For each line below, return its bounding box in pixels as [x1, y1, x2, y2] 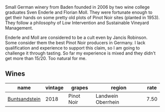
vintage [45, 84, 64, 91]
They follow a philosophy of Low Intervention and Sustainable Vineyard [5, 20, 149, 26]
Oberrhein [95, 98, 119, 105]
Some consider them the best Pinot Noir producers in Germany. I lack [5, 40, 146, 46]
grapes [71, 84, 88, 91]
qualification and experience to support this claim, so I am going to [5, 45, 140, 51]
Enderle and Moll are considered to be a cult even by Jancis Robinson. [5, 34, 148, 40]
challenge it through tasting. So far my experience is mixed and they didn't [5, 50, 156, 56]
